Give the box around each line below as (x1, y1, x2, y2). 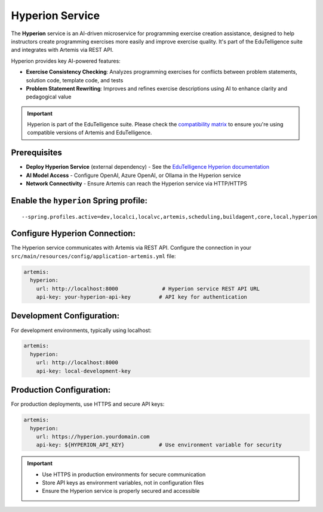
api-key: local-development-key (36, 367, 131, 374)
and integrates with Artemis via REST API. (11, 46, 113, 54)
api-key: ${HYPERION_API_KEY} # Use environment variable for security (36, 442, 282, 448)
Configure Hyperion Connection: (11, 228, 136, 238)
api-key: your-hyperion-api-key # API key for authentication (36, 294, 248, 300)
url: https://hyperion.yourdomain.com (36, 433, 150, 440)
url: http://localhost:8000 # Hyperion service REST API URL (36, 285, 260, 292)
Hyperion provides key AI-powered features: (11, 57, 121, 64)
